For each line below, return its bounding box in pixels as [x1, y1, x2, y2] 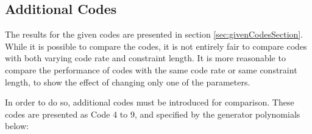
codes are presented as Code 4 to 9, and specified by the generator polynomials [5, 107, 300, 120]
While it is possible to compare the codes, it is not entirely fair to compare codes [5, 39, 307, 52]
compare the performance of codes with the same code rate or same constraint [5, 63, 297, 76]
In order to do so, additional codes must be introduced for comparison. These [5, 96, 294, 109]
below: [5, 119, 29, 132]
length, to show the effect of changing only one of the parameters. [5, 75, 250, 88]
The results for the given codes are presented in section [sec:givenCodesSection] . [5, 28, 303, 41]
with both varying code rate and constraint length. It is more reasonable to [5, 52, 286, 64]
